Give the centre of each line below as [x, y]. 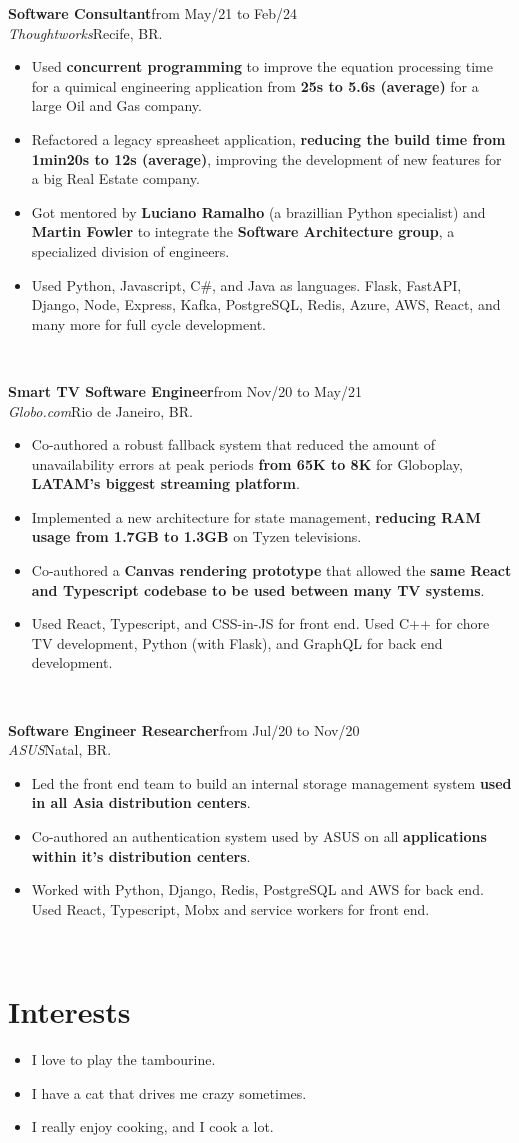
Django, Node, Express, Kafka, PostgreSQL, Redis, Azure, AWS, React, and [266, 304]
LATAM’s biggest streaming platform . [165, 483]
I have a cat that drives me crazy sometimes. [169, 1092]
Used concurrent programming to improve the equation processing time [262, 66]
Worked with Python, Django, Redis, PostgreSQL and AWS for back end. [257, 889]
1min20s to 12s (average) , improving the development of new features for [266, 158]
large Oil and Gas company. [116, 105]
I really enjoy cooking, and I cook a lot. [152, 1126]
